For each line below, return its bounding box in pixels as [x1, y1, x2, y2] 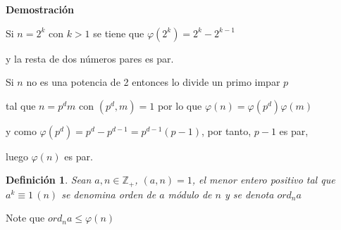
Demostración [6, 2, 74, 16]
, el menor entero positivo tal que [192, 172, 335, 187]
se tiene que [93, 25, 144, 40]
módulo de [168, 186, 212, 201]
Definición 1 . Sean [6, 172, 92, 187]
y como [6, 123, 37, 138]
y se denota [224, 186, 274, 201]
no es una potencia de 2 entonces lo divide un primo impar [26, 75, 280, 89]
